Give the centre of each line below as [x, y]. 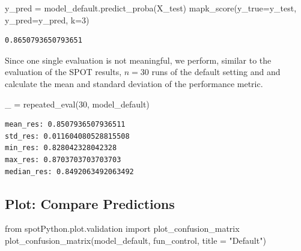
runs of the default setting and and [216, 72]
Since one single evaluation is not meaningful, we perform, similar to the [138, 60]
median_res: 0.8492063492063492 [69, 171]
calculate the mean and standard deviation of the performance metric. [134, 83]
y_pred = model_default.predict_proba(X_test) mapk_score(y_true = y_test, [151, 8]
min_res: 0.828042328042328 [61, 148]
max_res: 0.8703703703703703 [63, 159]
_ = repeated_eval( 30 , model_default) [77, 104]
